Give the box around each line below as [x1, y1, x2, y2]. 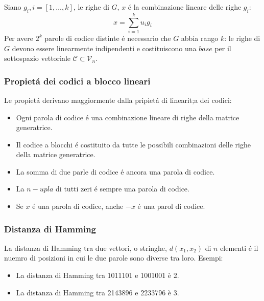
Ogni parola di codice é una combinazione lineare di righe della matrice [16, 112, 239, 122]
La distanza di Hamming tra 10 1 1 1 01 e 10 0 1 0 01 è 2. [16, 270, 179, 281]
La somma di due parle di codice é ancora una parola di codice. [16, 166, 215, 177]
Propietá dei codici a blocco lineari [4, 74, 151, 87]
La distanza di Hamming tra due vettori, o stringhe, [4, 242, 167, 253]
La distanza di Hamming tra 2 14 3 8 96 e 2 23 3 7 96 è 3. [16, 287, 179, 297]
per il [214, 42, 231, 53]
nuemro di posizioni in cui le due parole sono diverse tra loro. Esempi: [4, 252, 223, 263]
